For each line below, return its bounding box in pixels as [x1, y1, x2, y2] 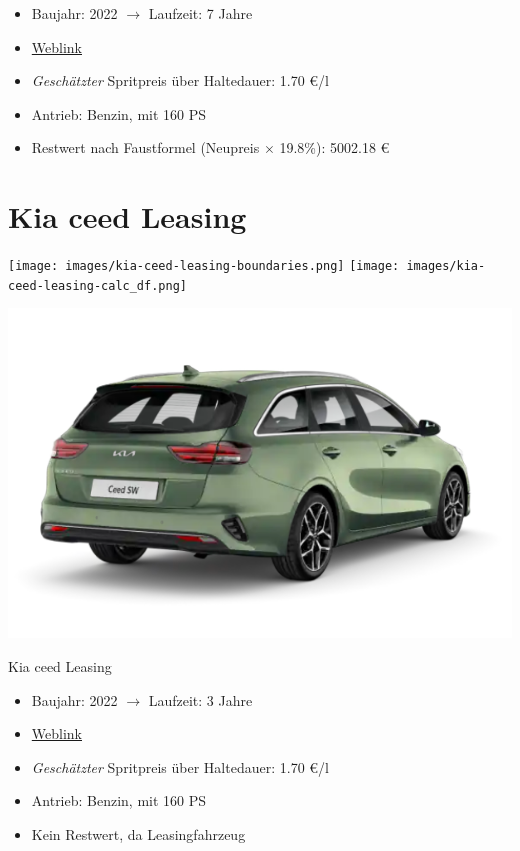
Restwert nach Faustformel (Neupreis [31, 137, 260, 158]
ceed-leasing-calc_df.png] [8, 278, 187, 293]
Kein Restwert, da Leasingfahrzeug [31, 823, 246, 844]
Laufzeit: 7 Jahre [148, 3, 253, 23]
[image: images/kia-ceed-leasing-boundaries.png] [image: [8, 259, 400, 274]
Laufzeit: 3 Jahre [148, 689, 253, 710]
